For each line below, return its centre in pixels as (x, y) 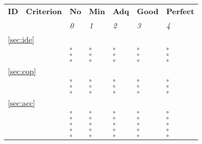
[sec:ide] (21, 39)
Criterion (44, 11)
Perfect (180, 11)
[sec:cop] (22, 71)
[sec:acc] (22, 103)
